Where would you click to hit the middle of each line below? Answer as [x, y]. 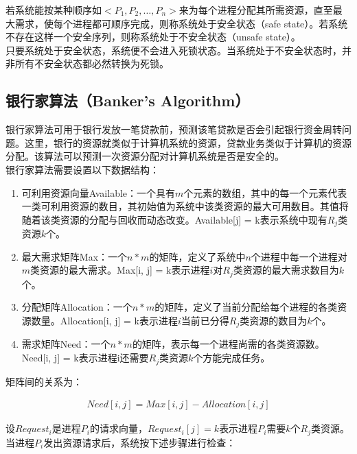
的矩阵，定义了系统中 [197, 256]
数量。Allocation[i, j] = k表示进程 [104, 321]
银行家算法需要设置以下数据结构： [82, 169]
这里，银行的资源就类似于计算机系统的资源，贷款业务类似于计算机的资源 [188, 142]
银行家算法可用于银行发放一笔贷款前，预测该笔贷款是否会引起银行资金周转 [174, 129]
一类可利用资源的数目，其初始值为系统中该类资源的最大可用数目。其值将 [185, 206]
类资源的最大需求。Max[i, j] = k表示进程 [120, 270]
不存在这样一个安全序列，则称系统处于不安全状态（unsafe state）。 [153, 37]
